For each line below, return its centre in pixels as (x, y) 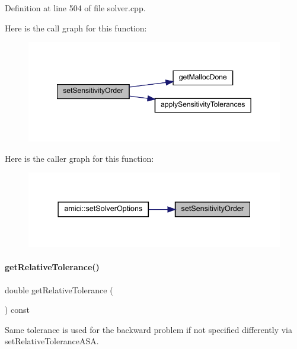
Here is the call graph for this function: (76, 28)
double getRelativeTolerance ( (59, 289)
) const (17, 310)
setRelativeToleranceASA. (52, 341)
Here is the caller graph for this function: (79, 158)
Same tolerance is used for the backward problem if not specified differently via (148, 329)
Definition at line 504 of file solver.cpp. (75, 8)
